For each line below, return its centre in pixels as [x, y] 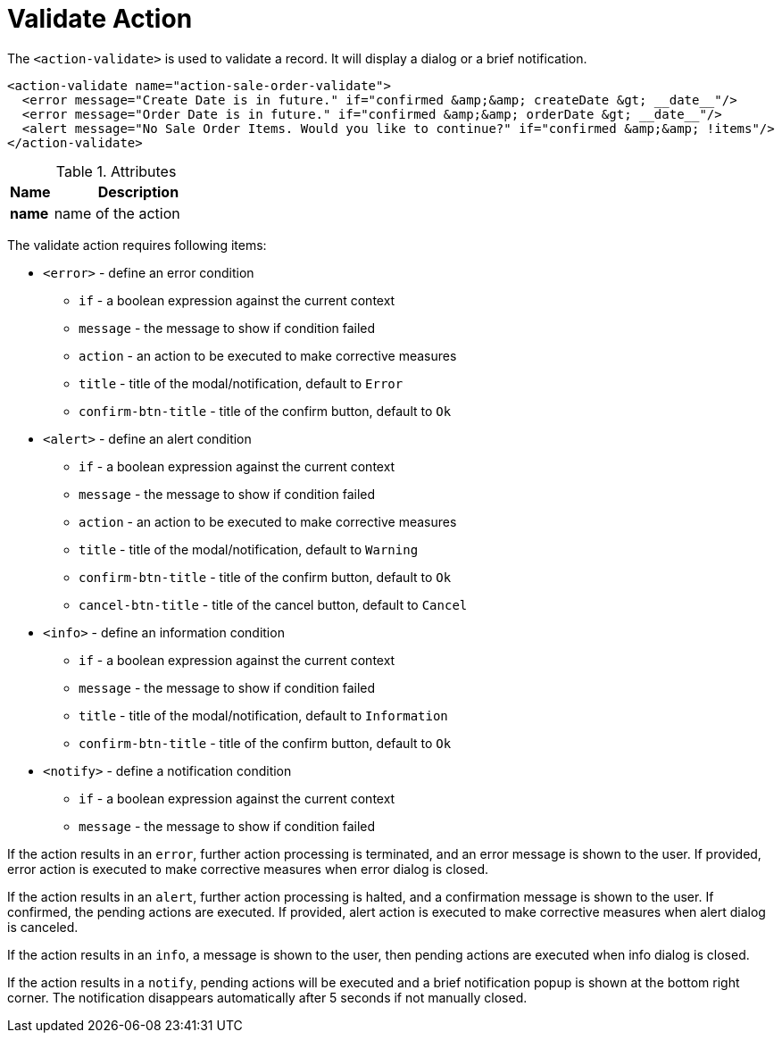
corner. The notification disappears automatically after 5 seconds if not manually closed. [267, 997]
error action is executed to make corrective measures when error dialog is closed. [248, 869]
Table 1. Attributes [116, 171]
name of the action [117, 213]
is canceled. [43, 927]
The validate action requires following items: [137, 245]
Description [138, 191]
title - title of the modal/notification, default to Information [263, 715]
